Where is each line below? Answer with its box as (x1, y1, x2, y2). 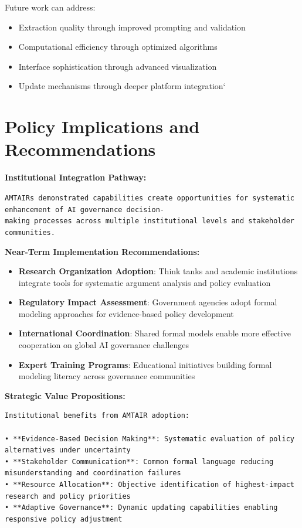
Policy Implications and (5, 114, 200, 138)
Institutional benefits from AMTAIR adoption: (5, 411, 189, 420)
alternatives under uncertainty (5, 446, 131, 455)
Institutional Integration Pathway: (5, 171, 147, 183)
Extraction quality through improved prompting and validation (18, 21, 246, 33)
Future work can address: (5, 1, 96, 13)
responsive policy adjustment (5, 515, 123, 523)
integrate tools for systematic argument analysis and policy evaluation (18, 276, 271, 288)
